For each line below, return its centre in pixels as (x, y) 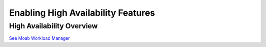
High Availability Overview (53, 26)
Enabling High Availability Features (82, 13)
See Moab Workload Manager (39, 38)
